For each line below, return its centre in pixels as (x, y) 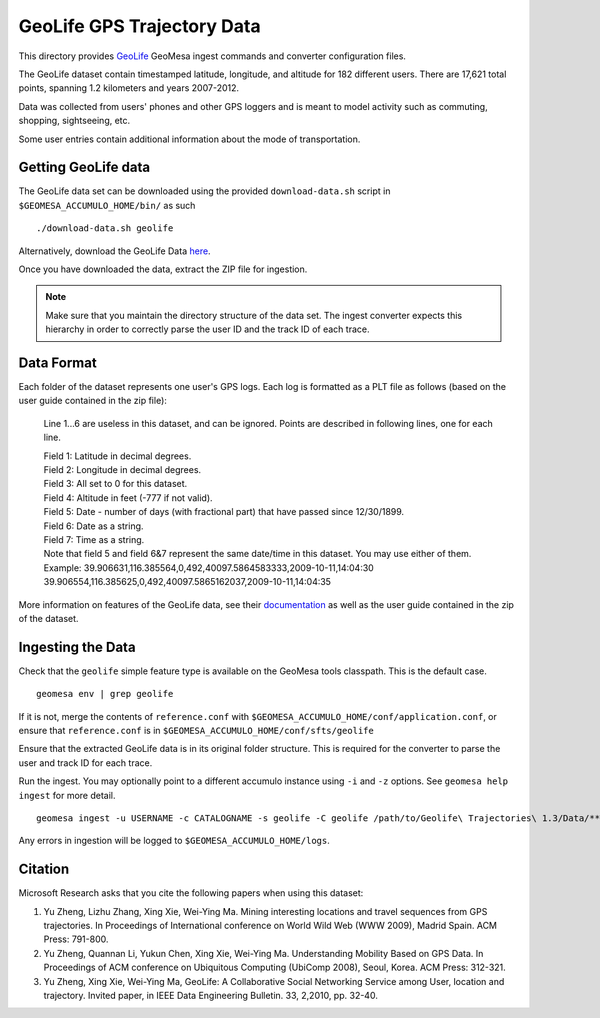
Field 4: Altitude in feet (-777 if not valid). (128, 497)
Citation (44, 869)
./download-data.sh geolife (105, 228)
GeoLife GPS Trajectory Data (139, 26)
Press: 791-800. (76, 939)
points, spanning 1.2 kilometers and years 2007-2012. (129, 88)
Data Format (57, 362)
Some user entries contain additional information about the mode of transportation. (189, 139)
